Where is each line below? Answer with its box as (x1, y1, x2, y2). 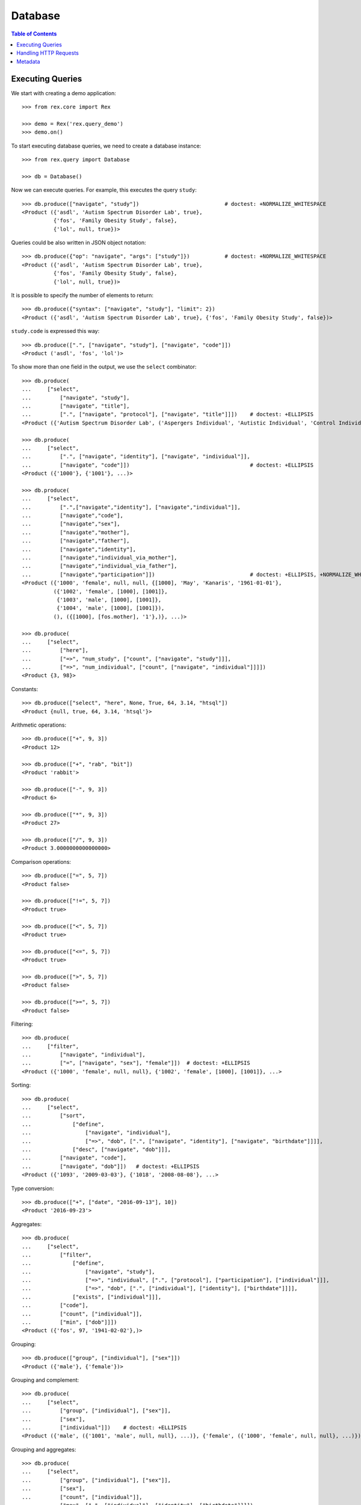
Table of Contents (11, 30, 57, 37)
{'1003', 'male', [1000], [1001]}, (56, 596, 162, 603)
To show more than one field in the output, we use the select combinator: (11, 363, 197, 370)
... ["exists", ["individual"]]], (22, 1293, 162, 1300)
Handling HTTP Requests (16, 49, 79, 57)
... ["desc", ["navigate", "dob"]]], (22, 1146, 171, 1153)
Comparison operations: (11, 858, 72, 865)
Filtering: (11, 1020, 33, 1028)
